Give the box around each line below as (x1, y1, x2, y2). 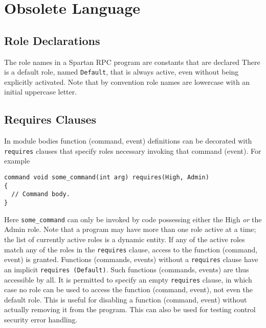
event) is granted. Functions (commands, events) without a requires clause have (4, 254, 258, 265)
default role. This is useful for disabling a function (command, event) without (4, 294, 247, 304)
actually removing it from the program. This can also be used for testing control (4, 304, 256, 315)
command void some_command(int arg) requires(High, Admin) (4, 174, 209, 181)
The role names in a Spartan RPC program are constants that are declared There (4, 56, 260, 67)
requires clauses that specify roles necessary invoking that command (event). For (4, 145, 261, 156)
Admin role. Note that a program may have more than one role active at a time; (4, 224, 256, 235)
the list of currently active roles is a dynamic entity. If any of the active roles (4, 233, 245, 244)
